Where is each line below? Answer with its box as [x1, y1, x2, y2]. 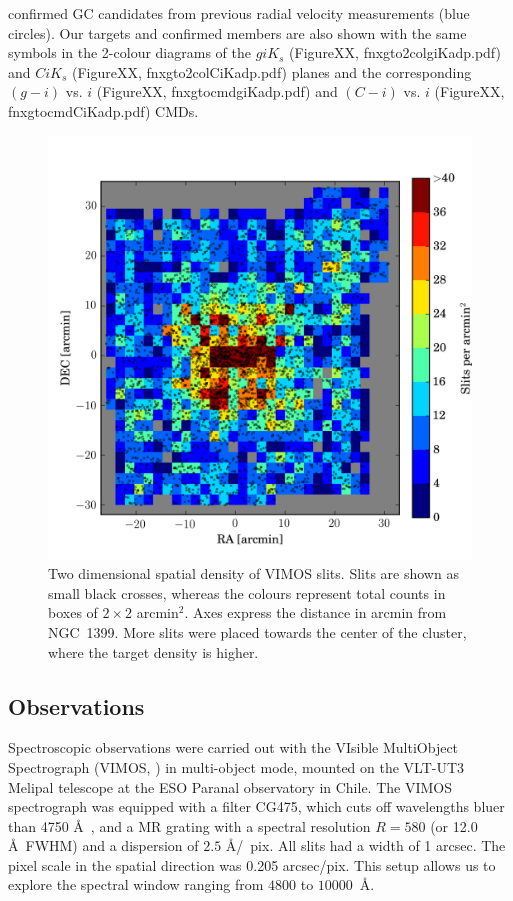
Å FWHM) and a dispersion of [8, 835, 199, 856]
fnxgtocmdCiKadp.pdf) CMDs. [8, 100, 199, 121]
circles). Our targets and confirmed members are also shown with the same [8, 22, 467, 43]
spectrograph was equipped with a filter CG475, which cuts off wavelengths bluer [8, 796, 505, 817]
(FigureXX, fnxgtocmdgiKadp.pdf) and [96, 81, 338, 102]
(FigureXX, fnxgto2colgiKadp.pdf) [289, 42, 501, 63]
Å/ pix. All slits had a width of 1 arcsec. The [225, 835, 506, 856]
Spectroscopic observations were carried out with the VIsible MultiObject [8, 737, 459, 758]
